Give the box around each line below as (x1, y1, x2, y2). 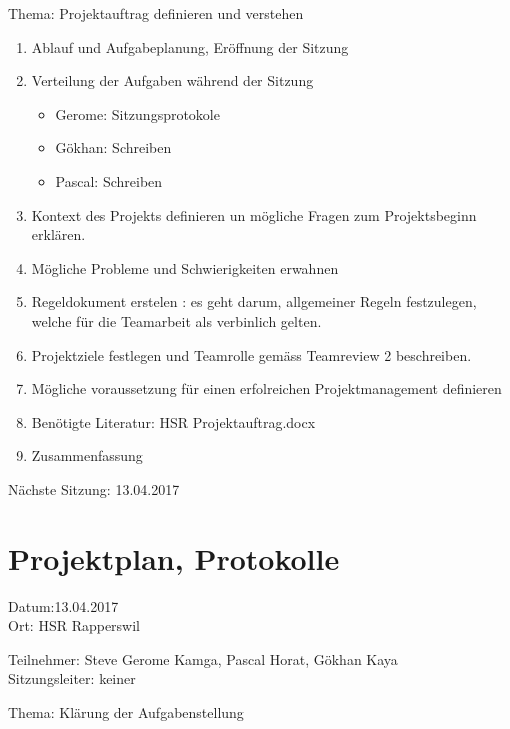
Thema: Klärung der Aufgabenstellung (8, 702, 244, 722)
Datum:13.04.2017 (8, 595, 119, 616)
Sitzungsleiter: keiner (8, 668, 136, 689)
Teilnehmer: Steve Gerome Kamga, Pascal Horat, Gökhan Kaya (8, 648, 398, 669)
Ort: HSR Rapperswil (8, 615, 141, 636)
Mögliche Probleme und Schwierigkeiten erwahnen (31, 257, 339, 278)
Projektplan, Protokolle (8, 537, 340, 578)
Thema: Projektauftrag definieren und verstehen (8, 3, 304, 23)
